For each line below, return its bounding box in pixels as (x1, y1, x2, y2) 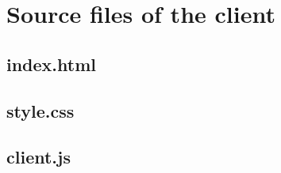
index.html (6, 51, 97, 76)
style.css (6, 98, 75, 122)
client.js (6, 145, 71, 169)
